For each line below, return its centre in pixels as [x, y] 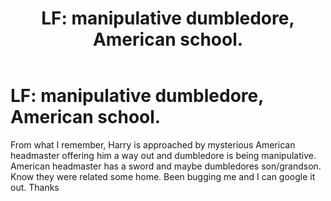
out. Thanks [35, 187]
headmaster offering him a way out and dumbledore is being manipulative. [163, 155]
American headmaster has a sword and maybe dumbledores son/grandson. [166, 166]
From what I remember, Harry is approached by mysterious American [153, 144]
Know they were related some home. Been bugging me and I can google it [163, 176]
